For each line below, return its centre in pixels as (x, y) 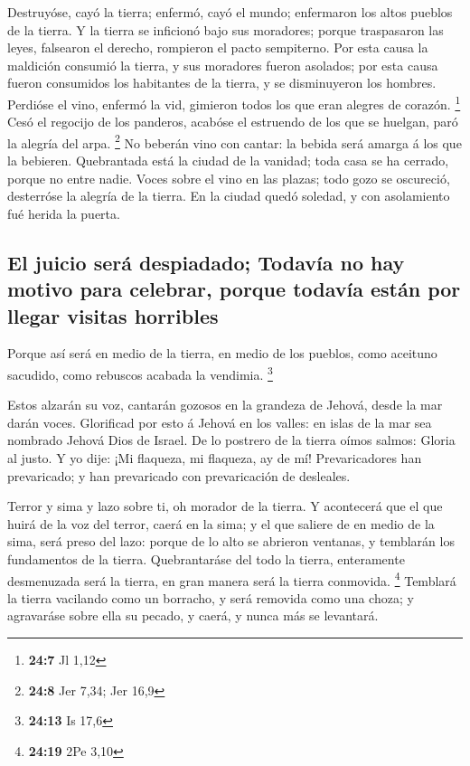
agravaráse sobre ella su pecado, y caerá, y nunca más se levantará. (193, 615)
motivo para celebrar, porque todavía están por (234, 289)
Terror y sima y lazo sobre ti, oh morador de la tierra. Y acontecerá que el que (225, 506)
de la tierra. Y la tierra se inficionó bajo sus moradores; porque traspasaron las (226, 29)
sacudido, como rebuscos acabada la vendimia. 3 (140, 373)
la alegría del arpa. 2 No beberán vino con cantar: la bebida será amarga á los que (235, 141)
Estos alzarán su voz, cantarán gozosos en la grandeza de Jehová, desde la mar (225, 405)
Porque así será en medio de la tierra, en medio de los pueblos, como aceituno (222, 353)
